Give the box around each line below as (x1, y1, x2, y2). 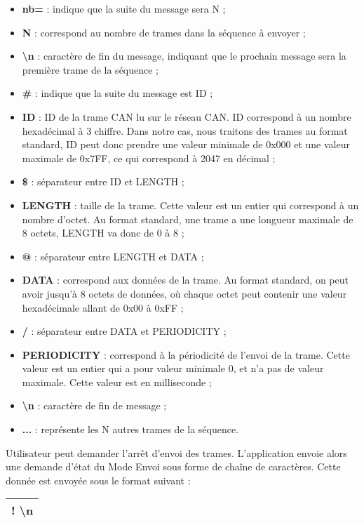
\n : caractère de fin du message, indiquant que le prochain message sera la (22, 48, 346, 63)
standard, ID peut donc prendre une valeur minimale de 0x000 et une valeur (22, 137, 350, 152)
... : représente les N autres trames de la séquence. (22, 422, 239, 437)
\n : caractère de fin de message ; (22, 398, 167, 413)
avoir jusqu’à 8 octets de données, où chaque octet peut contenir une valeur (22, 286, 347, 300)
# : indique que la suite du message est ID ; (22, 86, 213, 100)
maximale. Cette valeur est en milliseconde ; (22, 374, 212, 389)
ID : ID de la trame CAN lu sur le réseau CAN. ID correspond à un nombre (22, 109, 351, 124)
